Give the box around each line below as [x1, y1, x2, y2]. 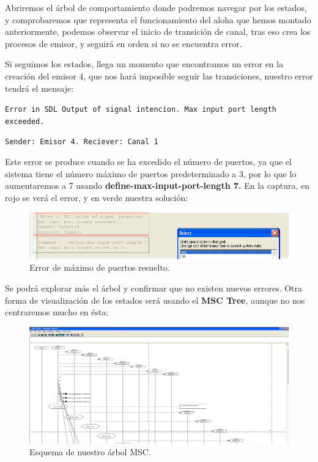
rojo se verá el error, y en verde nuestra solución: [5, 191, 188, 204]
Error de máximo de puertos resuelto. [29, 261, 170, 274]
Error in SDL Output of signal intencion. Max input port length [5, 105, 276, 114]
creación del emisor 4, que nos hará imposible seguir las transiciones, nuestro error [5, 69, 313, 82]
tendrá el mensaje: [5, 81, 74, 94]
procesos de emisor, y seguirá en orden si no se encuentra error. [5, 37, 242, 50]
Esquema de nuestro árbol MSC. [29, 446, 151, 458]
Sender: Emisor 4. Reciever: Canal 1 [5, 137, 158, 147]
